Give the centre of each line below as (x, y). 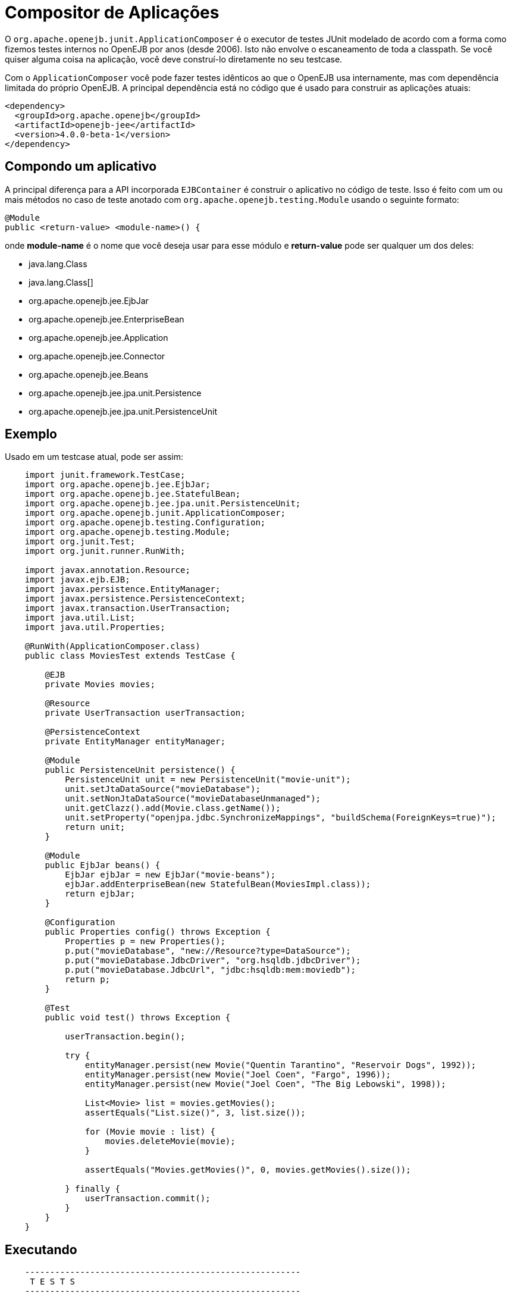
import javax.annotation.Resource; (107, 570)
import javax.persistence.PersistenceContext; (135, 599)
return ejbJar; (100, 894)
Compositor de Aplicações (112, 12)
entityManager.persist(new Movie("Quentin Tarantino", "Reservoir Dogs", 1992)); (280, 1065)
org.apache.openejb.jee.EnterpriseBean (106, 319)
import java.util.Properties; (95, 627)
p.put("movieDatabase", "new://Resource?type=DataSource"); (208, 951)
